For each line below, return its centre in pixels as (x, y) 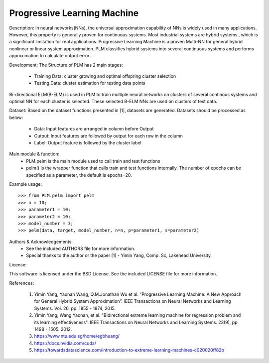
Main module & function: (34, 154)
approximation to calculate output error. (50, 56)
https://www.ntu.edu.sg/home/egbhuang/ (77, 336)
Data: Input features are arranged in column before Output (94, 129)
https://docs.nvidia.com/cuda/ (65, 343)
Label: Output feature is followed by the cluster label (88, 143)
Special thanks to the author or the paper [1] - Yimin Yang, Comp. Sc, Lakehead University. (119, 255)
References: (22, 283)
